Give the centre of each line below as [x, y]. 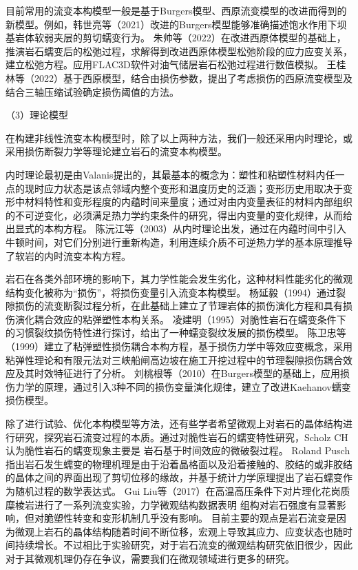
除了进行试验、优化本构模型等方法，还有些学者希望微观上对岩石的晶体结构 [174, 424]
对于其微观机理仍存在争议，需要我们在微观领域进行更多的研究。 [150, 558]
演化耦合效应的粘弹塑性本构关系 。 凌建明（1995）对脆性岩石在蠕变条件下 [180, 319]
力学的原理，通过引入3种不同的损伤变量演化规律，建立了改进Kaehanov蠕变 [183, 386]
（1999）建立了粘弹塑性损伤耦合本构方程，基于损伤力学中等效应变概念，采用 [179, 346]
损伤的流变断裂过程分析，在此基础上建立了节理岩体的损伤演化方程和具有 [179, 306]
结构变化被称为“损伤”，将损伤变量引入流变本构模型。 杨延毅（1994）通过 [171, 292]
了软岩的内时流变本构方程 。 [68, 255]
